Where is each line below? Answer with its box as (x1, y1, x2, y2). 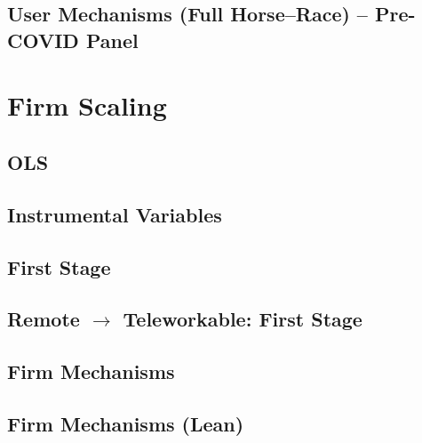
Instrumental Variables (7, 200, 222, 228)
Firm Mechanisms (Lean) (7, 409, 244, 437)
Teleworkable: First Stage (123, 305, 362, 333)
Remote (7, 305, 80, 333)
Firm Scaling (7, 87, 167, 124)
